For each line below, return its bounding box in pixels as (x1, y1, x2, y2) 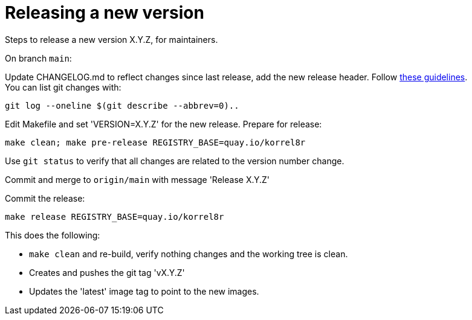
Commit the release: (5, 193, 85, 203)
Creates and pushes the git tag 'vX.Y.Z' (29, 267, 185, 278)
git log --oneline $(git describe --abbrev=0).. (5, 100, 239, 110)
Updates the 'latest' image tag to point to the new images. (29, 286, 259, 296)
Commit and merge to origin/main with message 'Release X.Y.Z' (5, 174, 270, 185)
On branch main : (5, 53, 72, 63)
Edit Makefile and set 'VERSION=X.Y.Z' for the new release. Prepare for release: (5, 118, 322, 129)
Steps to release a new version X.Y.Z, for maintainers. (5, 34, 218, 45)
